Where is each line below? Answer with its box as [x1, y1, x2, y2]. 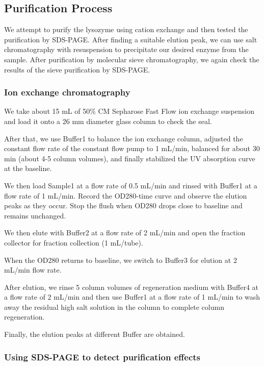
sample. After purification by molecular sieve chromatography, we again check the [4, 54, 259, 64]
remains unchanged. [4, 210, 66, 221]
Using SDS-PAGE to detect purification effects [4, 350, 200, 363]
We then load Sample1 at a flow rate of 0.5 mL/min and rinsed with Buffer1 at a [4, 180, 257, 190]
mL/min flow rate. [4, 264, 62, 275]
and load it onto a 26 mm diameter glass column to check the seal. [4, 115, 212, 126]
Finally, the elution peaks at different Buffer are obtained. [4, 329, 185, 339]
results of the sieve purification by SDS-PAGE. [4, 64, 150, 75]
